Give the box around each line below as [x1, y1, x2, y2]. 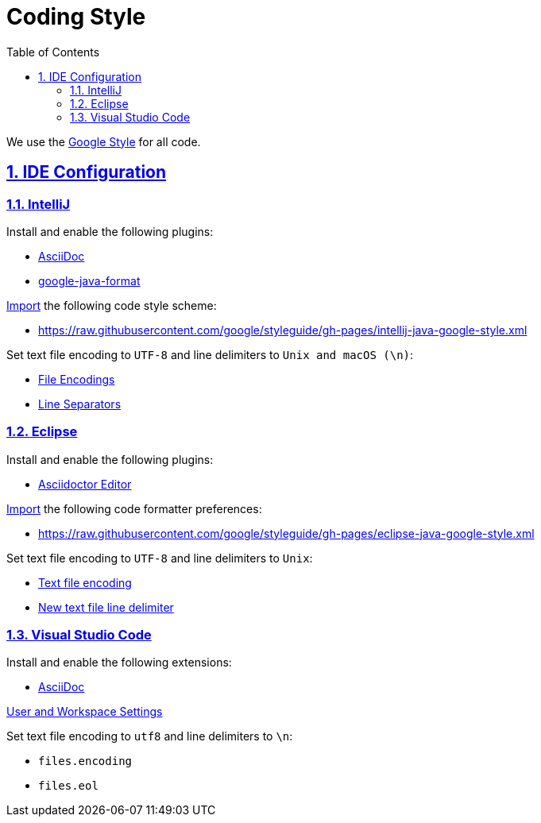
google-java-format [38, 273, 141, 288]
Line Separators [38, 396, 122, 411]
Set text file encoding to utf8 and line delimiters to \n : [6, 729, 293, 744]
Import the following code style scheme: [6, 298, 217, 312]
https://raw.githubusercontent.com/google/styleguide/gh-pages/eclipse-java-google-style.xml [38, 526, 535, 540]
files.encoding [38, 755, 133, 768]
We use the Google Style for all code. [6, 134, 201, 149]
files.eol [38, 779, 99, 793]
